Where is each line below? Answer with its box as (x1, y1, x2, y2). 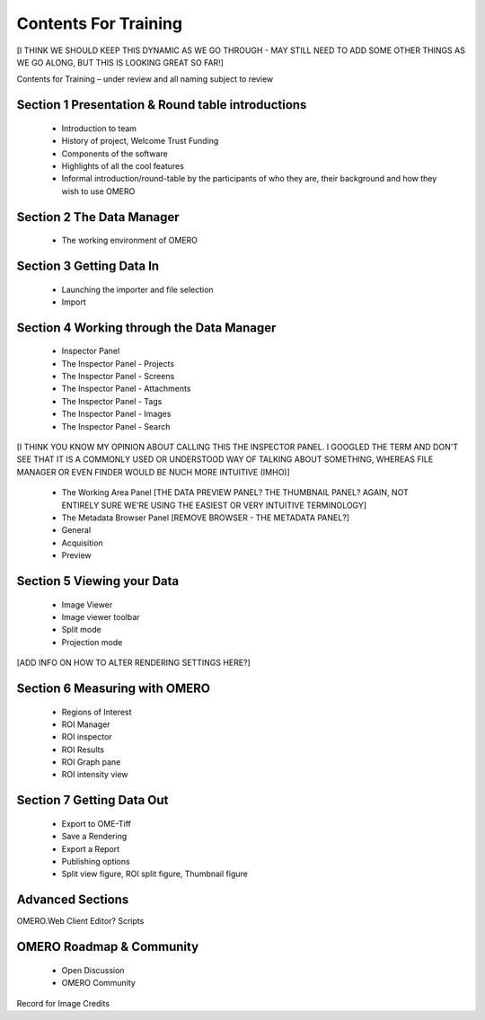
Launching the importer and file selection (61, 284, 215, 295)
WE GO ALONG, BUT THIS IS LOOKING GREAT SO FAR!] (16, 57, 225, 67)
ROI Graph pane (61, 757, 121, 767)
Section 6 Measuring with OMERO (16, 680, 211, 696)
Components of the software (61, 148, 168, 159)
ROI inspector (61, 732, 112, 742)
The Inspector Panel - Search (61, 421, 171, 431)
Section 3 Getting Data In (16, 258, 160, 273)
